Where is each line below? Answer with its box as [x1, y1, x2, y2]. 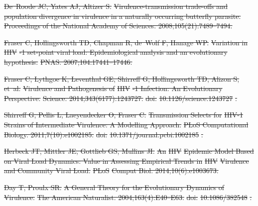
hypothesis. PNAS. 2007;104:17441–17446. [4, 56, 132, 67]
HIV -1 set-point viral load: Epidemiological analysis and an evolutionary [4, 47, 228, 57]
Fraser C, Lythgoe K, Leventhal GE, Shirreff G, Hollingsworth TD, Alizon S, [4, 73, 240, 84]
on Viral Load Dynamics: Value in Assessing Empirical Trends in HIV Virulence [4, 155, 249, 166]
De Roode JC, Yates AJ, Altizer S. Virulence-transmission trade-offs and [4, 1, 228, 11]
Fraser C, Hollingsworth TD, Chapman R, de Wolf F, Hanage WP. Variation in [4, 37, 248, 47]
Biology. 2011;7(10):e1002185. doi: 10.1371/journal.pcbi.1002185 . [4, 129, 203, 139]
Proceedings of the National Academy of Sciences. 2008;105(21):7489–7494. [4, 20, 233, 31]
